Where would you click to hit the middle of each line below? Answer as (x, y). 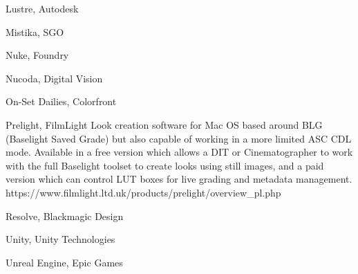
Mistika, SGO (35, 31)
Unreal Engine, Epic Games (64, 262)
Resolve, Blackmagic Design (65, 216)
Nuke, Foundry (37, 55)
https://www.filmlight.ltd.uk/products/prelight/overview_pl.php (143, 192)
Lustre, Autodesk (42, 8)
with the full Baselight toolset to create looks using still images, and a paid (165, 165)
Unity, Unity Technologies (60, 239)
